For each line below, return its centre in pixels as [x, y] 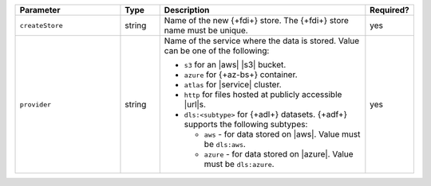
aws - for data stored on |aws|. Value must [282, 134]
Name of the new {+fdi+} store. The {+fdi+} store [256, 20]
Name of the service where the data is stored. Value [262, 41]
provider [36, 105]
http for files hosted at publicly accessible [263, 94]
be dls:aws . [225, 144]
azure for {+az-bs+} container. [241, 74]
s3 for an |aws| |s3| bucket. [235, 65]
